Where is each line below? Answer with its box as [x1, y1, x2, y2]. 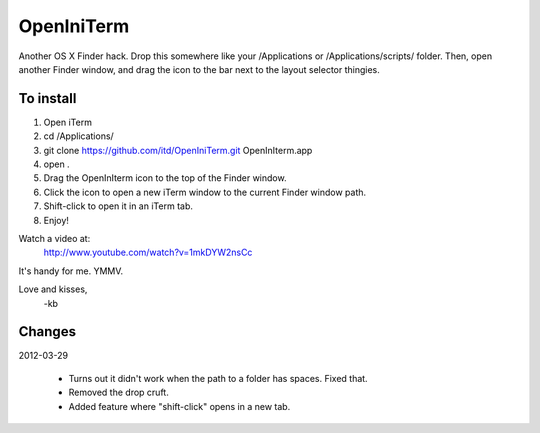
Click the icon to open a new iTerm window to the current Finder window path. [43, 186, 367, 198]
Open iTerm [43, 116, 92, 128]
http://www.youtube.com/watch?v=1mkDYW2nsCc [43, 246, 253, 259]
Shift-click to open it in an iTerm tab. [43, 200, 194, 212]
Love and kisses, [18, 283, 88, 295]
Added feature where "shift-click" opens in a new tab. [68, 400, 291, 412]
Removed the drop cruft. [68, 386, 169, 399]
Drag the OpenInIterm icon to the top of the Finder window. [43, 172, 287, 184]
